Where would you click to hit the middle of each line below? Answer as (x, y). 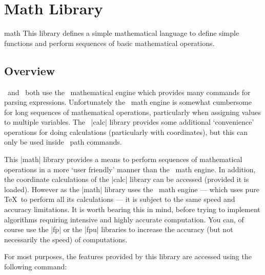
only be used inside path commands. (63, 142)
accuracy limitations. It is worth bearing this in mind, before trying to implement (132, 209)
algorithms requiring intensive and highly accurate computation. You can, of (124, 219)
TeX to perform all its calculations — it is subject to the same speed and (120, 199)
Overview (30, 70)
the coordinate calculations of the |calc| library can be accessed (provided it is (127, 179)
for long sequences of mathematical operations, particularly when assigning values (132, 112)
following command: (36, 267)
